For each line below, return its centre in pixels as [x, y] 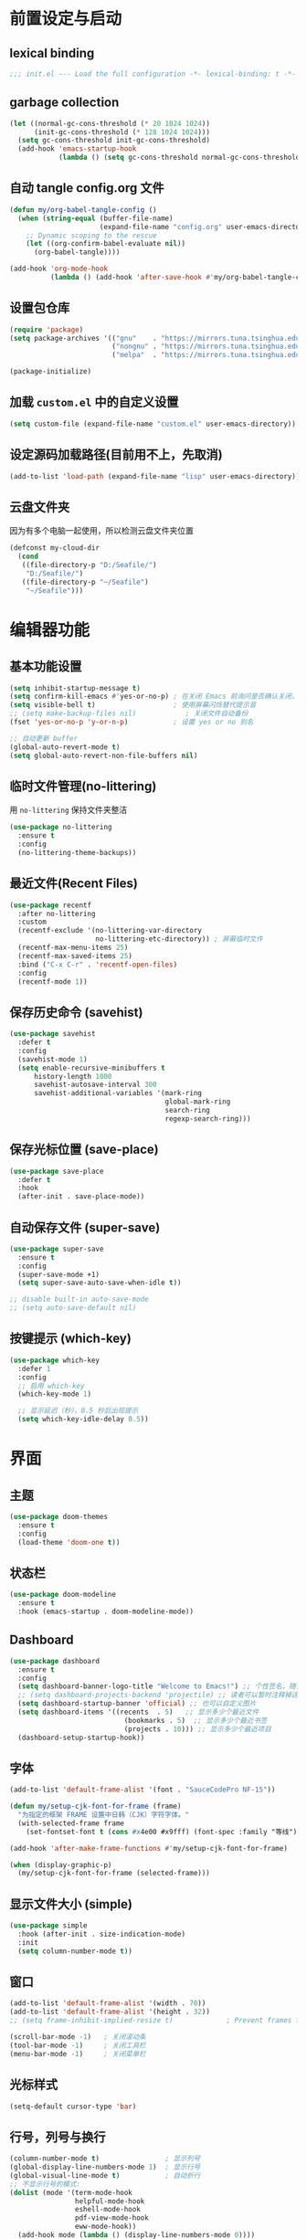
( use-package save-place [57, 1171]
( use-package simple [49, 1926]
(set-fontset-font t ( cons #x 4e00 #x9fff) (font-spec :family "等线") [162, 1832]
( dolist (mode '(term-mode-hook [71, 2192]
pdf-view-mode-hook [111, 2218]
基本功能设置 [46, 666]
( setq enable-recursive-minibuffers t [92, 1068]
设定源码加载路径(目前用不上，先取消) [116, 454]
